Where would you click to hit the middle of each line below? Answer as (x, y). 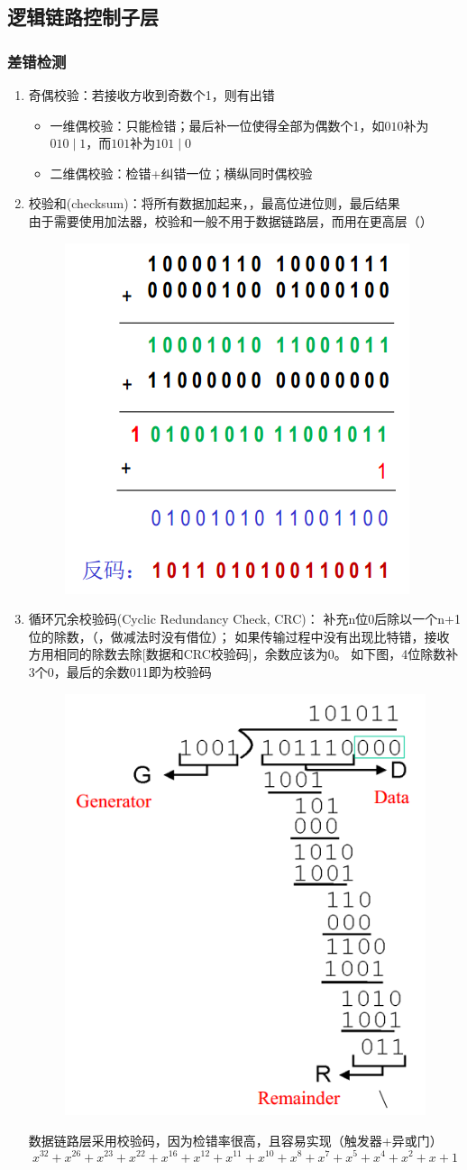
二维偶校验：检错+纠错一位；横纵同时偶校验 (181, 173)
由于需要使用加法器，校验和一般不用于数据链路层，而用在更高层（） (230, 220)
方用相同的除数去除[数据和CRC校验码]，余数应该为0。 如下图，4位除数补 (243, 654)
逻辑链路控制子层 (83, 17)
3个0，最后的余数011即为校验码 (120, 671)
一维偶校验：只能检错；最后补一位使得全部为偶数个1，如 (217, 125)
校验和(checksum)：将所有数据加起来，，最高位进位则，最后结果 (214, 203)
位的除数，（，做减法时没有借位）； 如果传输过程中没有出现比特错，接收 (239, 636)
